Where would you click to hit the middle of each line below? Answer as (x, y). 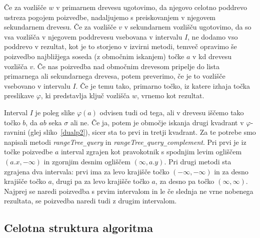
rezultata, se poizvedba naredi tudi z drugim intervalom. (90, 201)
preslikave (19, 95)
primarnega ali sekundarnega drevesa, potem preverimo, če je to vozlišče (115, 76)
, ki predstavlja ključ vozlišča (85, 95)
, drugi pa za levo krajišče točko (100, 181)
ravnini (15, 132)
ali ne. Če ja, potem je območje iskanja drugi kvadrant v (157, 122)
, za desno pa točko (185, 181)
